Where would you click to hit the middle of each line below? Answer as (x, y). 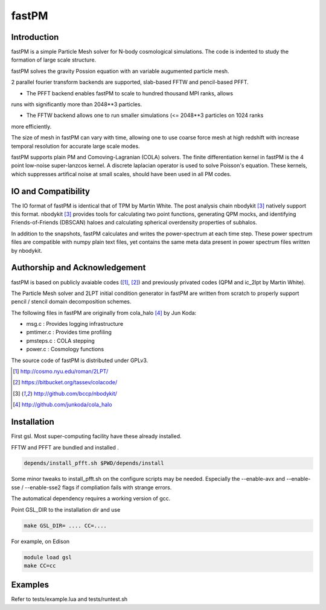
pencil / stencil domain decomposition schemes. (71, 302)
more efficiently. (31, 126)
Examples (30, 585)
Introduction (35, 37)
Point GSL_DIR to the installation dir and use (66, 509)
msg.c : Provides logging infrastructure (75, 324)
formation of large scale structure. (54, 60)
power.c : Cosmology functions (65, 349)
